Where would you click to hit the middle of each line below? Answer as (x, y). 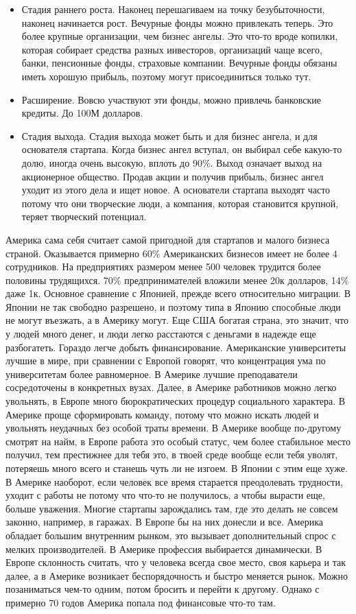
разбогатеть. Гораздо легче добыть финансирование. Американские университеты (176, 347)
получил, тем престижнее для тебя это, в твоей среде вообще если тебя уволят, (172, 454)
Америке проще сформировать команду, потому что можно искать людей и (162, 414)
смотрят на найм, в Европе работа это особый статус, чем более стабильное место (178, 441)
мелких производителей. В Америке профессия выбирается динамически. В (164, 548)
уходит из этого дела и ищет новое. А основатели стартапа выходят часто (176, 190)
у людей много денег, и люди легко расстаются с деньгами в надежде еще (161, 334)
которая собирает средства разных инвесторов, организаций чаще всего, (172, 49)
